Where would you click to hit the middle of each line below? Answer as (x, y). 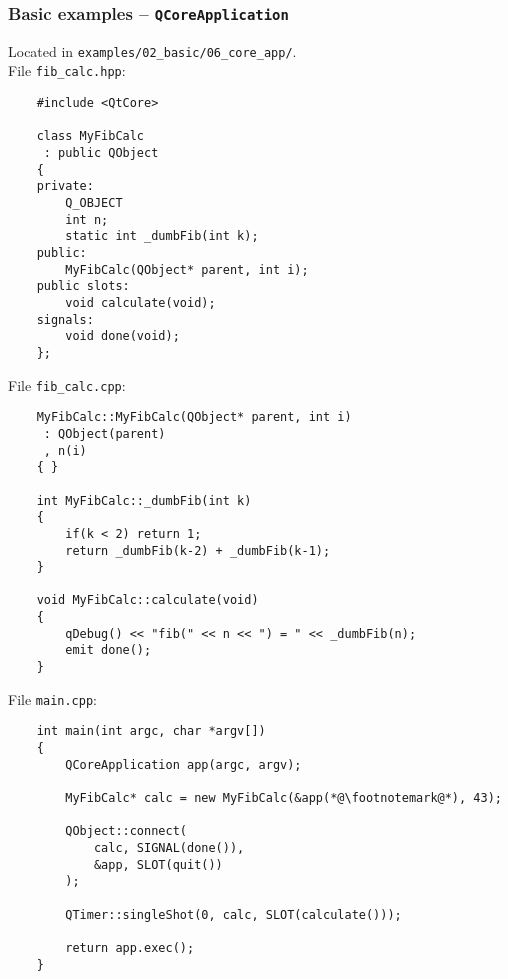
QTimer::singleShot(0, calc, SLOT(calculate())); (233, 914)
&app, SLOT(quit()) (158, 864)
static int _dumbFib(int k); (162, 236)
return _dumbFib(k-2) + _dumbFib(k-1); (198, 550)
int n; (87, 219)
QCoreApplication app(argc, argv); (183, 764)
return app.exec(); (130, 947)
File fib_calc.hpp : (67, 70)
